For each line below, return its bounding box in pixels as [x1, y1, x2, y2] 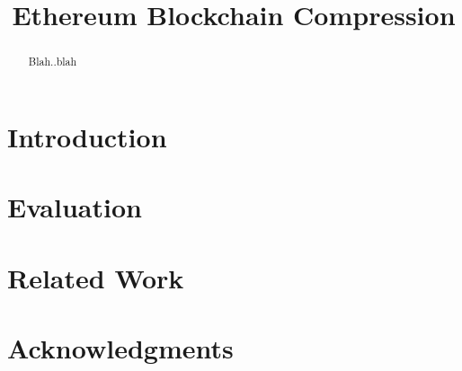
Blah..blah [28, 54, 77, 69]
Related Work [7, 259, 184, 296]
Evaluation [7, 189, 142, 225]
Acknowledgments [7, 329, 234, 366]
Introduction [7, 118, 167, 155]
